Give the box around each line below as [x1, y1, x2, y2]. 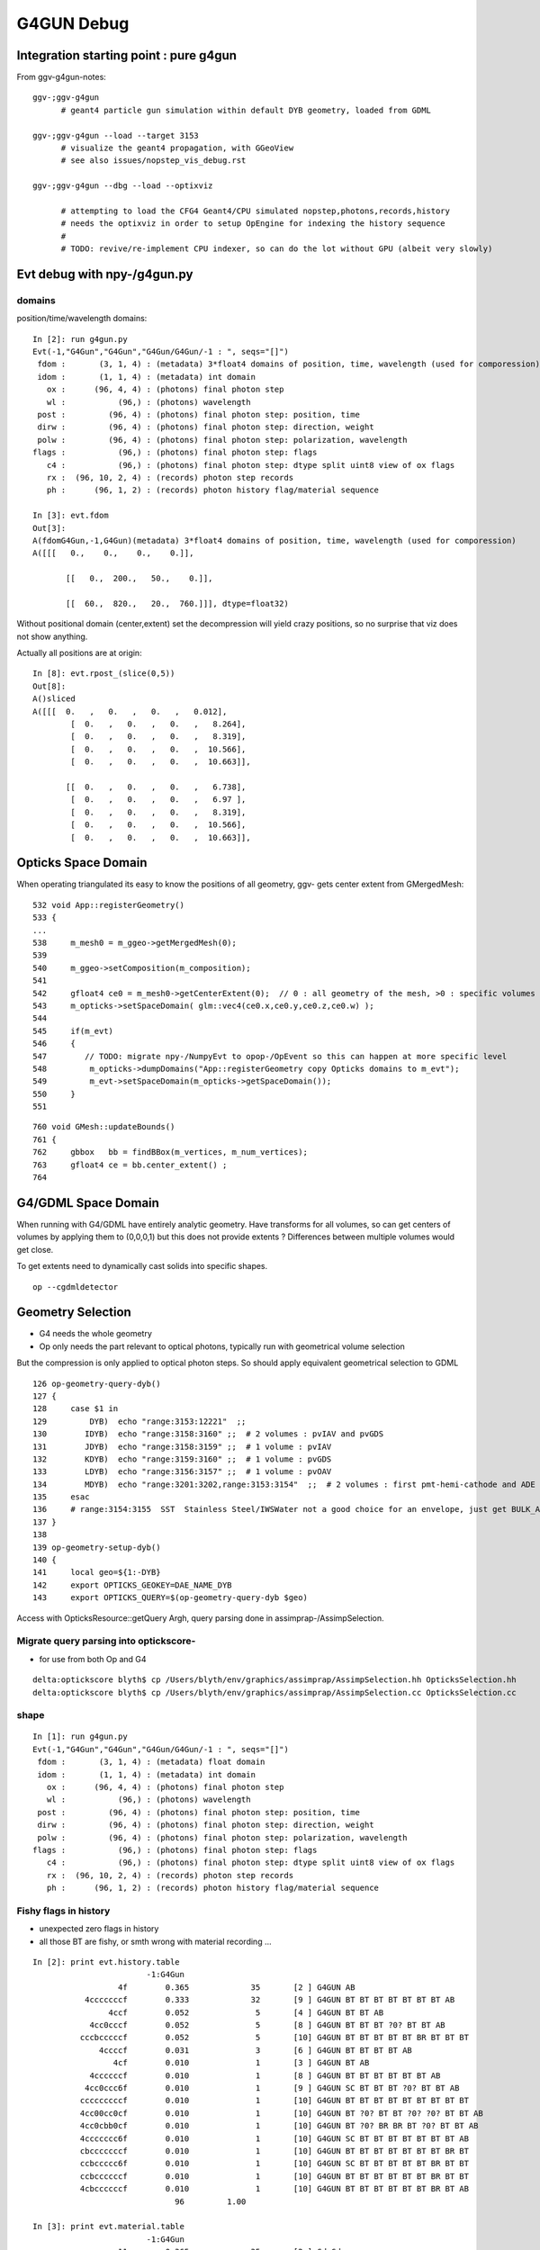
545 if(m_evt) [32, 1026, 114, 1036]
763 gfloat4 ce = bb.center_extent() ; [32, 1159, 228, 1170]
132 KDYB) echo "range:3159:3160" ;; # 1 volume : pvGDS [32, 1453, 332, 1464]
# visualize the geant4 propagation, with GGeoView [60, 143, 294, 153]
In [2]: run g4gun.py [32, 334, 128, 344]
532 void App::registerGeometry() [32, 900, 184, 910]
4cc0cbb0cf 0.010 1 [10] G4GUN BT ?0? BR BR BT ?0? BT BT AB [79, 2120, 479, 2131]
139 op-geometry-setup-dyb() [32, 1542, 161, 1552]
